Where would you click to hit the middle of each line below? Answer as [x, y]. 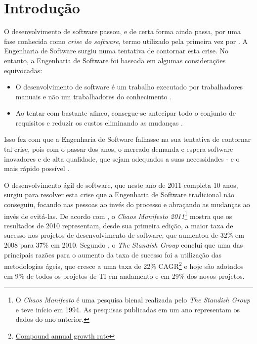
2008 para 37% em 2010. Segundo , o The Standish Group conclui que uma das [124, 245]
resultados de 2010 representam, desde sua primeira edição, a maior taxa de [119, 225]
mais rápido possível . [37, 168]
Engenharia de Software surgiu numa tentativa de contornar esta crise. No [116, 51]
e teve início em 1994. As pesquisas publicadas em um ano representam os [128, 309]
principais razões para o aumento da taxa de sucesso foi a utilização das [113, 254]
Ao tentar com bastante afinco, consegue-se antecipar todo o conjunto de [126, 113]
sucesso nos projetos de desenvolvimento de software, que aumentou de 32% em [124, 235]
